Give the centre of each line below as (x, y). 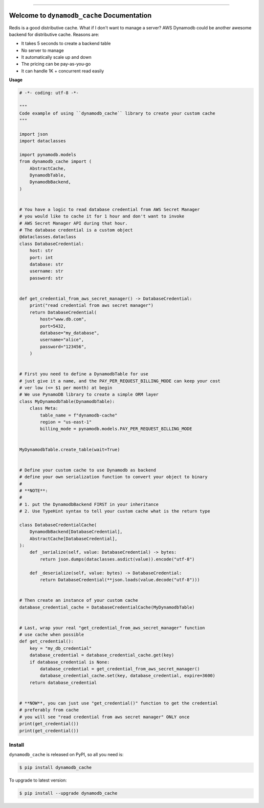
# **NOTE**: (34, 490)
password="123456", (63, 346)
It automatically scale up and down (56, 57)
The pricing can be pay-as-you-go (56, 64)
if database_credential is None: (70, 662)
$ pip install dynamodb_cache (55, 768)
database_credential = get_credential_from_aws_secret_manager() (120, 669)
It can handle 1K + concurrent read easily (63, 71)
